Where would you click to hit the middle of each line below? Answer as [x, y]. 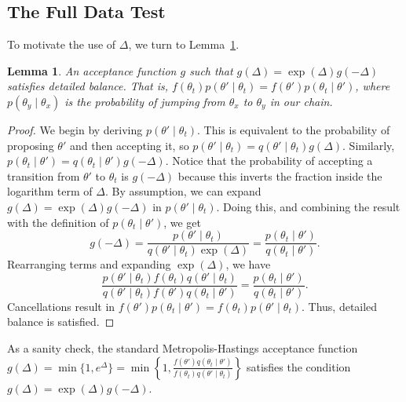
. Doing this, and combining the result [308, 206]
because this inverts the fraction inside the [280, 175]
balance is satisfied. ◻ [61, 322]
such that [211, 70]
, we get [183, 222]
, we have [248, 264]
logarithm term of [50, 191]
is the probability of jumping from [145, 101]
